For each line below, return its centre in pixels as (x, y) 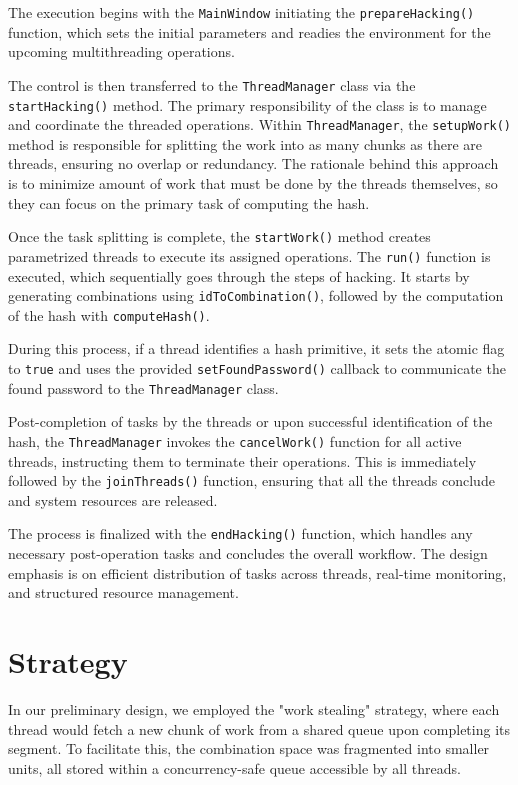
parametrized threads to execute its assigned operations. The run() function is (249, 255)
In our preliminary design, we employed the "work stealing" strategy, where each (254, 708)
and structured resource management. (123, 592)
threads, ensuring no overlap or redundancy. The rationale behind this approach (253, 163)
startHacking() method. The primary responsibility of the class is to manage (247, 104)
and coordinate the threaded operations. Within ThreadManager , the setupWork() (260, 124)
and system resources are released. (113, 499)
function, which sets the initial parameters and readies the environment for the (249, 31)
